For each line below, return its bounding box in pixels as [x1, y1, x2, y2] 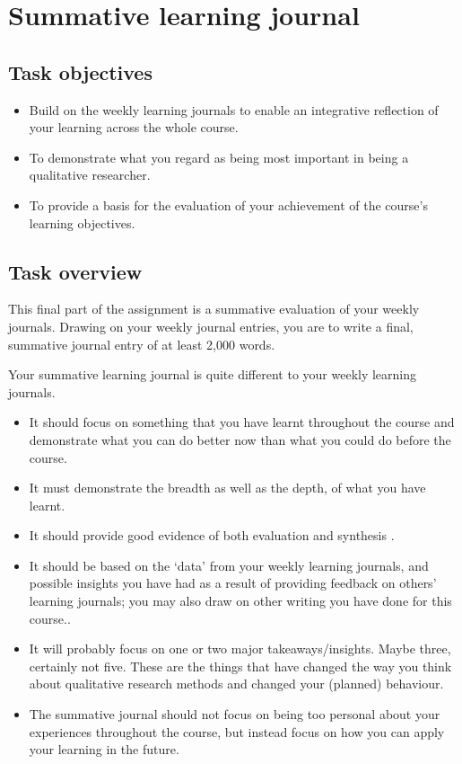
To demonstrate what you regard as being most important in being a [29, 147, 409, 166]
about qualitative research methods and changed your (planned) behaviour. [29, 674, 444, 693]
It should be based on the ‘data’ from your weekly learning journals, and [29, 555, 429, 574]
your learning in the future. [29, 740, 179, 759]
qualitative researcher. [29, 165, 151, 184]
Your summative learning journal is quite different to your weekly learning [8, 365, 417, 384]
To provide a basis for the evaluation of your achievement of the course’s [29, 195, 428, 214]
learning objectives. [29, 213, 135, 232]
